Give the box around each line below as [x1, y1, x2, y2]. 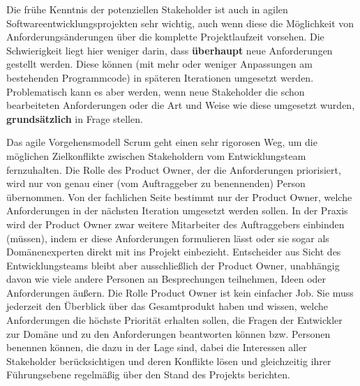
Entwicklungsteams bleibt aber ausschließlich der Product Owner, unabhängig [6, 258, 340, 272]
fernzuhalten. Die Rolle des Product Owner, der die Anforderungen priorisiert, [6, 162, 341, 177]
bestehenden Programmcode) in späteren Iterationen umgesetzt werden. [6, 70, 314, 84]
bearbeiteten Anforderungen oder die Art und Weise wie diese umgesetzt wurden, [6, 98, 355, 112]
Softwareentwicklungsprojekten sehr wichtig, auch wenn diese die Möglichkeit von [6, 15, 354, 30]
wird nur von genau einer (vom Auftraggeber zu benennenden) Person [6, 176, 306, 191]
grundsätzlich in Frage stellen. [6, 111, 143, 126]
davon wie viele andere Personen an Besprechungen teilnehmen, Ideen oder [6, 272, 327, 286]
